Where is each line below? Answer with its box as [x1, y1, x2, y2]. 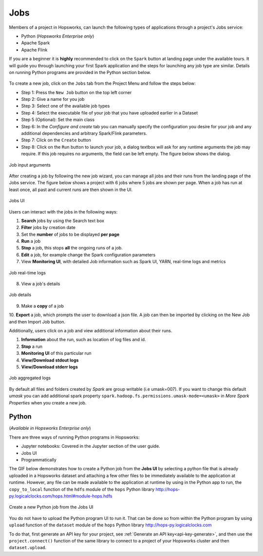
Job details [9, 292, 32, 298]
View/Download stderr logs [21, 364, 78, 370]
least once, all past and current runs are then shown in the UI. [9, 187, 133, 192]
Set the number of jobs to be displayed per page [21, 231, 119, 237]
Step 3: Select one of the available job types [21, 103, 110, 109]
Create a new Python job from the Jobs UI [9, 504, 94, 510]
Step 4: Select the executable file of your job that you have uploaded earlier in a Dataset [21, 110, 198, 115]
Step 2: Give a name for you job [21, 96, 85, 102]
